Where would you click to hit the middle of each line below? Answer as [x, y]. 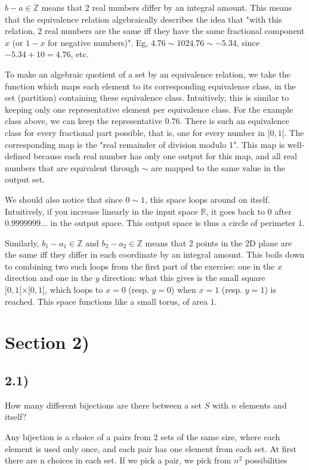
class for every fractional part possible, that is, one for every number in [135, 132]
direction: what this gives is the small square [184, 278]
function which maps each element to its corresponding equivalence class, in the [150, 86]
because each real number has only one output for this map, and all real [166, 156]
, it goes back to [235, 211]
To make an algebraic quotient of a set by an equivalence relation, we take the [148, 74]
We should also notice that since [64, 199]
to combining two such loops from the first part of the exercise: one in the [140, 266]
